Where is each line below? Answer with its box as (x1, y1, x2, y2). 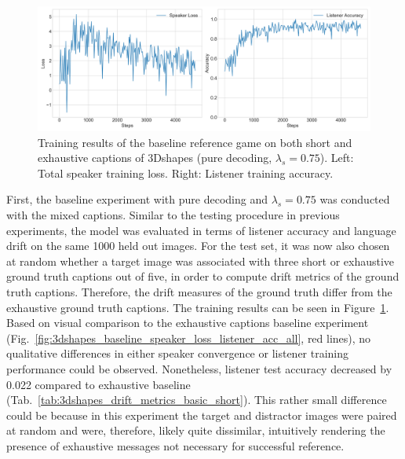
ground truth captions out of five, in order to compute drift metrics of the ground (6, 268, 400, 285)
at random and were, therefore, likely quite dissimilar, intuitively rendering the (6, 422, 385, 439)
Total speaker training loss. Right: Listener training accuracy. (38, 164, 334, 181)
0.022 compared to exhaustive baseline (6, 376, 191, 392)
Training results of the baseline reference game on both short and (38, 134, 352, 150)
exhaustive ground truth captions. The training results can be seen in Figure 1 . (6, 299, 389, 315)
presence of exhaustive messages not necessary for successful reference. (6, 437, 345, 453)
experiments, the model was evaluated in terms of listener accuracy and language (6, 222, 396, 238)
